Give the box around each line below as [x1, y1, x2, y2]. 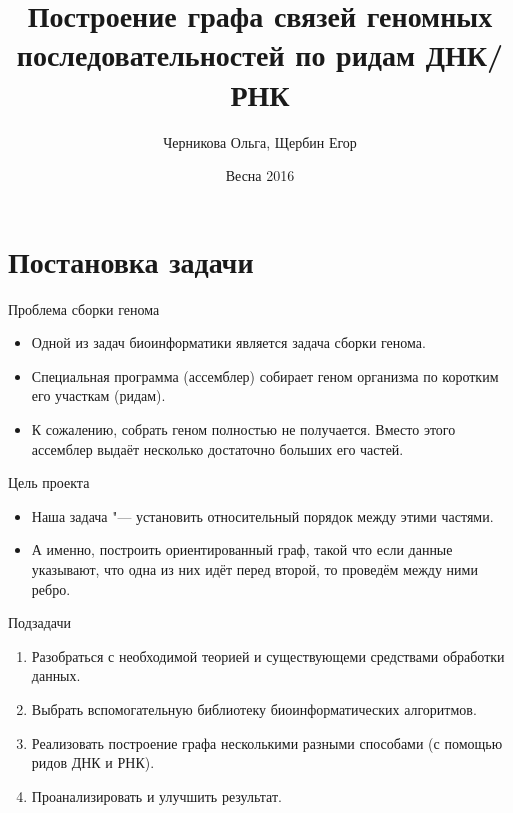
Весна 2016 [225, 165, 295, 186]
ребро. [31, 578, 71, 599]
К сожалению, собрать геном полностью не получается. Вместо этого [31, 419, 456, 439]
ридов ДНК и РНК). [31, 752, 155, 773]
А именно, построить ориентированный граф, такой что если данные [31, 539, 453, 560]
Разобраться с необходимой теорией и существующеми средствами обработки [31, 645, 505, 666]
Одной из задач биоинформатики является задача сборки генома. [31, 332, 426, 353]
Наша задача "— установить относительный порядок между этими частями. [31, 505, 494, 526]
